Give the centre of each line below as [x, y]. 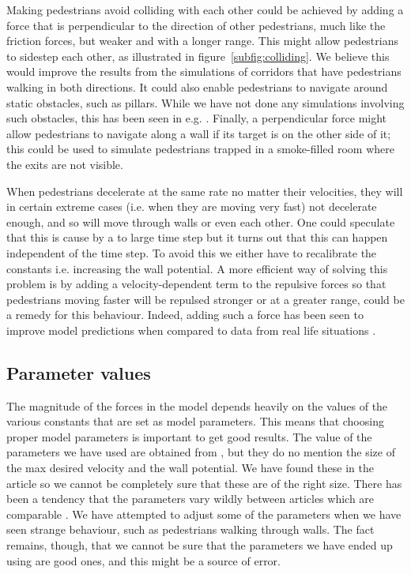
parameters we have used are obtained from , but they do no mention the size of [201, 452]
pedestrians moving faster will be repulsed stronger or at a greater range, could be [205, 299]
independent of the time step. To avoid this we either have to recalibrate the [192, 252]
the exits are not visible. [65, 164]
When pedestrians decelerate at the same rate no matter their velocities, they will [205, 191]
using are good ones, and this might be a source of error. [144, 560]
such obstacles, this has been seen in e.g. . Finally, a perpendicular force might [197, 118]
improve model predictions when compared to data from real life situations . [191, 330]
